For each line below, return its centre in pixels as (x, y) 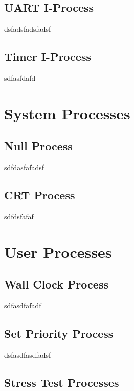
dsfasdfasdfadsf (28, 354)
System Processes (67, 113)
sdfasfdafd (20, 78)
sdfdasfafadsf (24, 167)
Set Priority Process (59, 333)
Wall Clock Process (56, 284)
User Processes (58, 251)
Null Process (38, 146)
